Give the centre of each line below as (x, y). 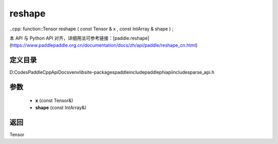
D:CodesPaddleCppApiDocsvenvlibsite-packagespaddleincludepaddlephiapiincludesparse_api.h (112, 73)
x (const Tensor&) (54, 100)
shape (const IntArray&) (61, 107)
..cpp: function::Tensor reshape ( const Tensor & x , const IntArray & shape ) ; (91, 29)
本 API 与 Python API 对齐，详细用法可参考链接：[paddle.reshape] (79, 38)
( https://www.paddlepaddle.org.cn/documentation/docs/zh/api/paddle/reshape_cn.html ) (103, 45)
